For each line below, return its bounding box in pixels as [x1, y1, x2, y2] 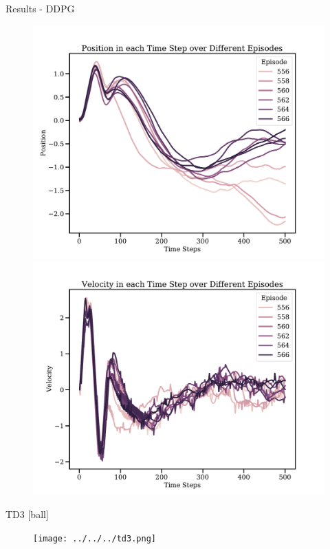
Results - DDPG [5, 1, 75, 15]
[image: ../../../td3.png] [33, 533, 156, 543]
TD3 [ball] [5, 507, 49, 521]
